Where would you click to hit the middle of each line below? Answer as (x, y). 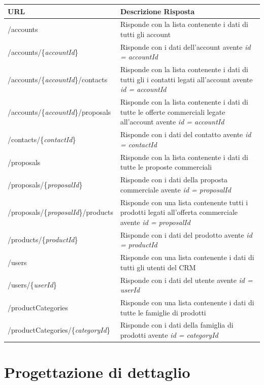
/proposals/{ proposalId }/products (60, 212)
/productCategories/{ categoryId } (59, 330)
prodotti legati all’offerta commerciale (179, 212)
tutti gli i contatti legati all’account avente (186, 79)
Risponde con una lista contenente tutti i (184, 202)
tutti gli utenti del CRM (158, 267)
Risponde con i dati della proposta (174, 180)
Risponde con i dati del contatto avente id (186, 134)
